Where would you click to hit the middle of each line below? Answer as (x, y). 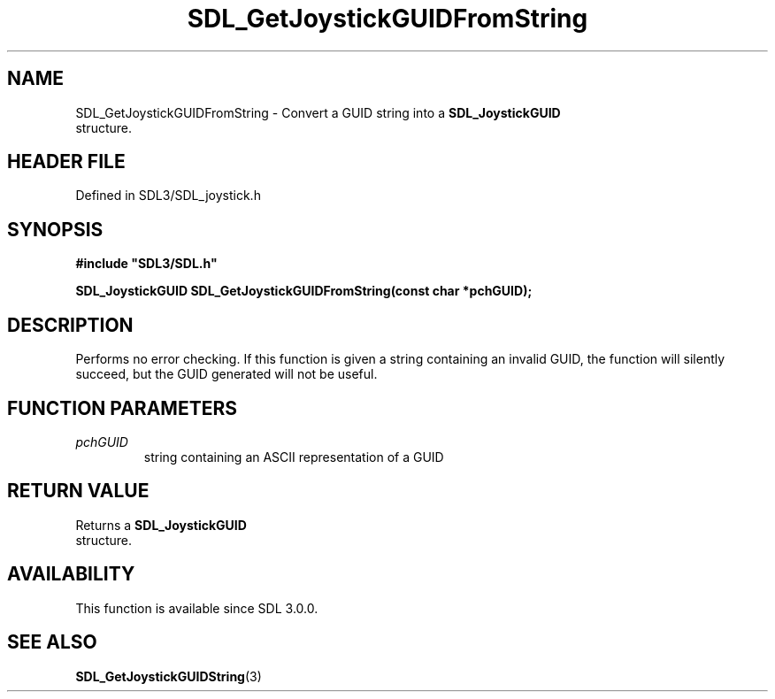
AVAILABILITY (71, 574)
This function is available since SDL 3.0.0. (197, 608)
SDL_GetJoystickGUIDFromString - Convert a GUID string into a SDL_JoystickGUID (318, 112)
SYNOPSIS (55, 229)
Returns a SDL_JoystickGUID (161, 525)
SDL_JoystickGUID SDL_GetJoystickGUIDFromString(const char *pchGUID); (304, 291)
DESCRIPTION (70, 325)
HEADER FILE (66, 162)
